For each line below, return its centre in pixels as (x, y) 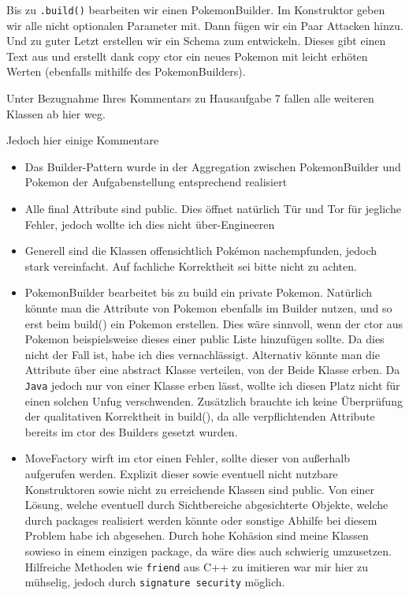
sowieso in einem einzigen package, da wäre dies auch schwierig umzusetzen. (208, 550)
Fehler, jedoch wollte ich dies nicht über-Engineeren (150, 224)
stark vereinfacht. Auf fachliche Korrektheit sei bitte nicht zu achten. (191, 266)
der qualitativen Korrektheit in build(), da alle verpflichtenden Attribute (200, 416)
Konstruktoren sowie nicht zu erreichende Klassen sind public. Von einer (199, 489)
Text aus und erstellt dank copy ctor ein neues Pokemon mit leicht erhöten (187, 56)
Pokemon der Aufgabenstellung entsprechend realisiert (156, 182)
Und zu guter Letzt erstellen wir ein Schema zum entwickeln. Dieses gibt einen (196, 41)
